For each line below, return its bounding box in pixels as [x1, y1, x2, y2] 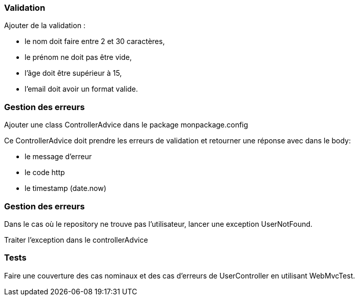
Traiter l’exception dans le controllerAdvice [4, 235, 148, 244]
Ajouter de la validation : [4, 21, 86, 30]
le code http [25, 168, 65, 177]
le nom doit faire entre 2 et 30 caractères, [25, 37, 165, 46]
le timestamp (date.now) [25, 184, 107, 193]
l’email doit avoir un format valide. [25, 84, 138, 94]
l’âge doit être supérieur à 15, [25, 69, 122, 78]
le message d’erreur [25, 152, 92, 161]
